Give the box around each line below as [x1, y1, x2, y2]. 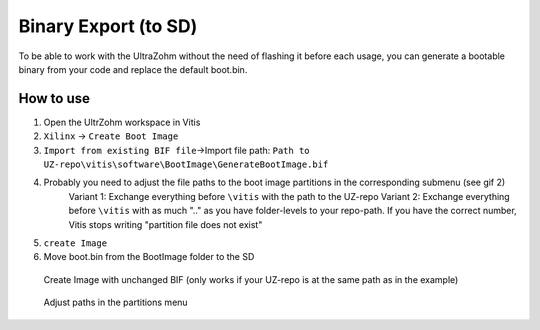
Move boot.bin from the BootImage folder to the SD [43, 251, 255, 263]
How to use [18, 90, 90, 107]
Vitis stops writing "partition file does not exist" [68, 218, 263, 230]
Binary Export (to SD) [18, 15, 198, 37]
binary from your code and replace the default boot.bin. [18, 63, 248, 75]
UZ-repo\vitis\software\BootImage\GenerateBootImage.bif [43, 159, 329, 170]
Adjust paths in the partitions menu [43, 296, 189, 309]
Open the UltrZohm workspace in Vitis [43, 116, 201, 128]
